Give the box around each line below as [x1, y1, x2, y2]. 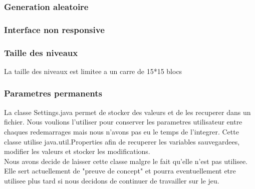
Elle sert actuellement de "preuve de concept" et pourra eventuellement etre [4, 165, 236, 176]
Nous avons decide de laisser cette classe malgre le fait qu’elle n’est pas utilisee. [4, 155, 248, 166]
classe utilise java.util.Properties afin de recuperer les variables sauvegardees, [4, 136, 240, 146]
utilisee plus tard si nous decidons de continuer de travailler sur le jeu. [4, 175, 219, 185]
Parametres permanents [4, 87, 102, 99]
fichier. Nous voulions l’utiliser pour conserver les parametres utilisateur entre [4, 116, 242, 127]
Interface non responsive [4, 23, 105, 35]
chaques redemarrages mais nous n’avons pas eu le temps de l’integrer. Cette [4, 126, 239, 136]
